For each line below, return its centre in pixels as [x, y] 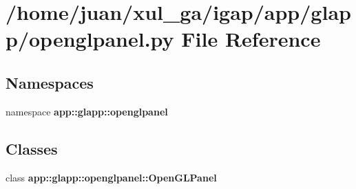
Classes [32, 148]
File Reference [251, 39]
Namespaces [50, 82]
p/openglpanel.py [90, 39]
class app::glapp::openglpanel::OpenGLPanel [111, 177]
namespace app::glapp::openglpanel [87, 111]
